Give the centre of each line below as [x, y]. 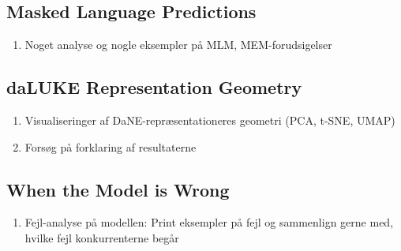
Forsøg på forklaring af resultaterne [111, 146]
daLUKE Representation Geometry [154, 87]
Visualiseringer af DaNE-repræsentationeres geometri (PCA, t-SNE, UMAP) [210, 120]
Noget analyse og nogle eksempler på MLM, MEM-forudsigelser [178, 45]
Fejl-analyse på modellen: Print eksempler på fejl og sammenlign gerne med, [209, 222]
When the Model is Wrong [118, 189]
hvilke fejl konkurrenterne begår [102, 237]
